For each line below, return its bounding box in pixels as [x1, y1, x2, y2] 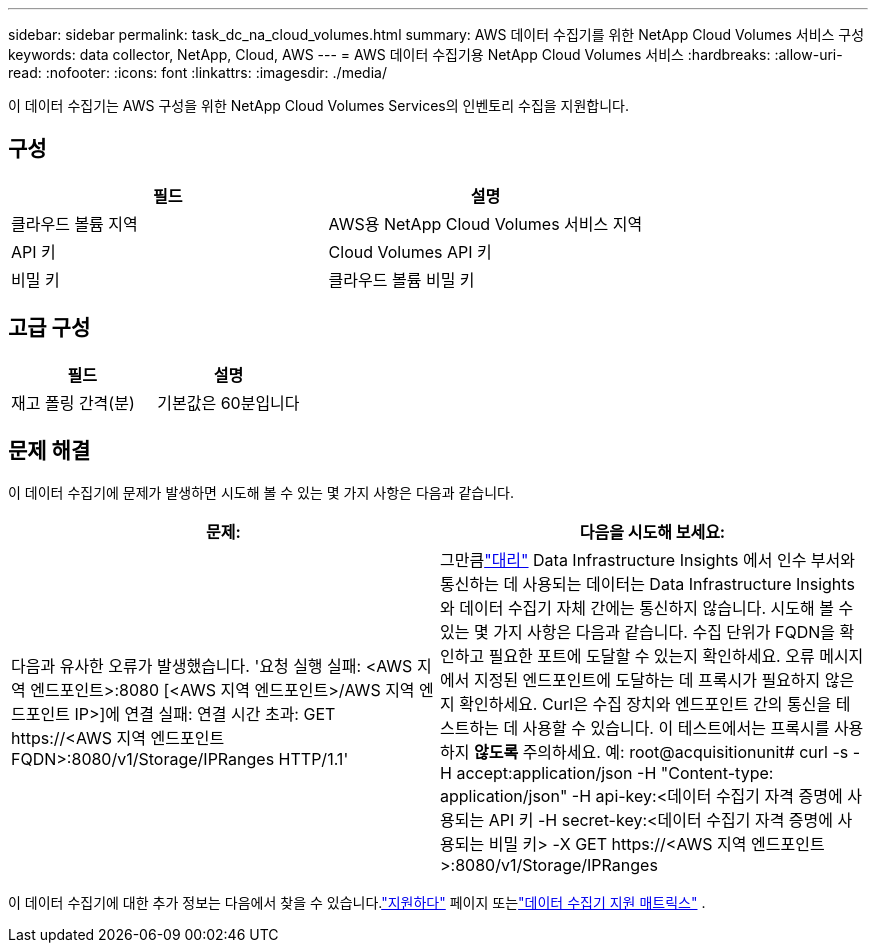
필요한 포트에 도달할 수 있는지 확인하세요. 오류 [488, 645, 815, 666]
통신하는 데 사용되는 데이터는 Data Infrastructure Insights [440, 573, 855, 594]
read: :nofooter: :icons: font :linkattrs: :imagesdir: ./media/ [8, 64, 387, 81]
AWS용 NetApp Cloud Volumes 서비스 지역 [328, 213, 643, 234]
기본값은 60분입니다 [157, 392, 300, 413]
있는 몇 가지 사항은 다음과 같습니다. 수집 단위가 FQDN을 [440, 621, 836, 642]
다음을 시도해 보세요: [579, 521, 726, 542]
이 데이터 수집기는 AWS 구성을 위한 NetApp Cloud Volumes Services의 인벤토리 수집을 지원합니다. [8, 97, 630, 114]
